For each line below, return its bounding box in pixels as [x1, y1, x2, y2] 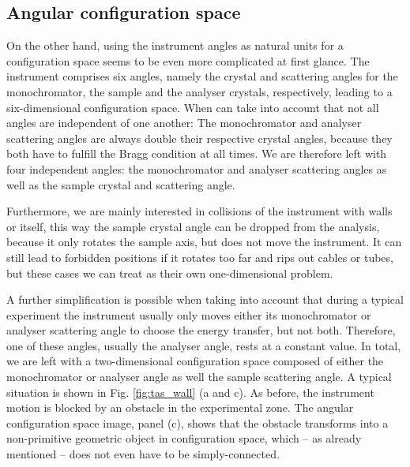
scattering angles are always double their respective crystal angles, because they [6, 129, 393, 146]
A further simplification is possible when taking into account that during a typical [6, 291, 404, 308]
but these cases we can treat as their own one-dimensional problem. [6, 264, 333, 281]
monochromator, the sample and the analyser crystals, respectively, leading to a [6, 83, 393, 99]
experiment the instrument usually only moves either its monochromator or [6, 306, 371, 323]
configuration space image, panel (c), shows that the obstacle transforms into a [6, 414, 389, 431]
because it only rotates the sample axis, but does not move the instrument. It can [6, 233, 402, 250]
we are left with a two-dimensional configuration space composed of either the [6, 353, 384, 369]
